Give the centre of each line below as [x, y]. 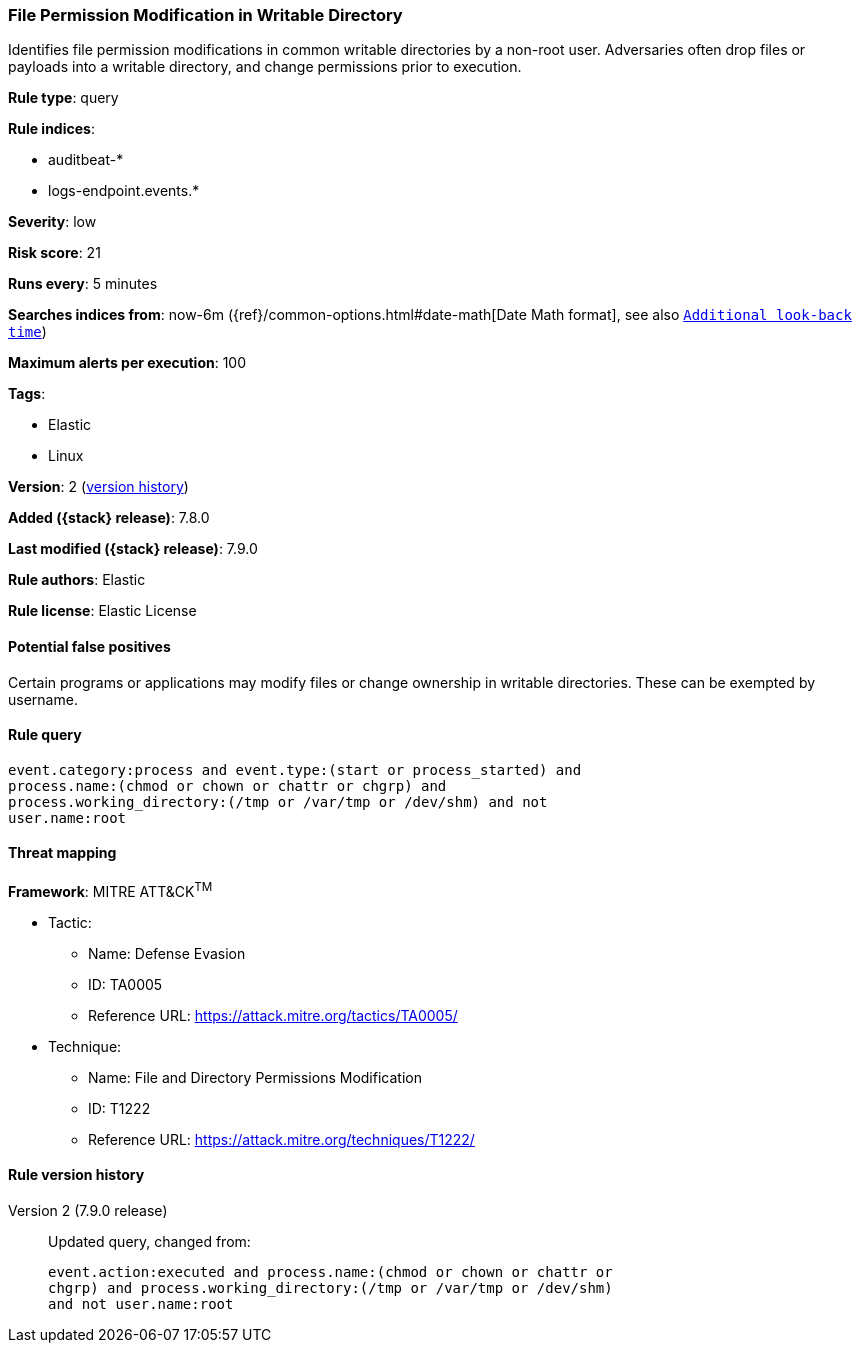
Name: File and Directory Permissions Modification [255, 1077]
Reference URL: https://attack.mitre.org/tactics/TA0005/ [273, 1015]
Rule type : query [63, 98]
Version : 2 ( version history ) [98, 487]
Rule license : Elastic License [102, 611]
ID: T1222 [119, 1108]
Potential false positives [89, 646]
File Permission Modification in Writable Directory [205, 15]
